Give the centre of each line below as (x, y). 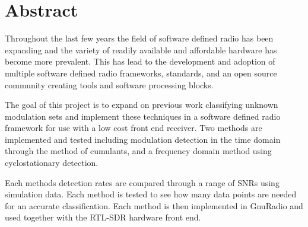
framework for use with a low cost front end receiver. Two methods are (134, 128)
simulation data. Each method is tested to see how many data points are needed (151, 194)
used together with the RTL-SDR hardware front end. (103, 217)
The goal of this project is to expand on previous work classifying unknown (142, 105)
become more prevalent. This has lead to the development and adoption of (140, 61)
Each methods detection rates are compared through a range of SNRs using (142, 182)
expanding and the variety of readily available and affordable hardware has (141, 49)
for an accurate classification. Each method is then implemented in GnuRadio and (154, 205)
